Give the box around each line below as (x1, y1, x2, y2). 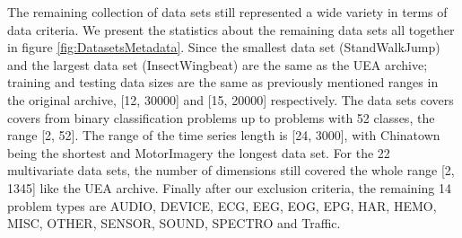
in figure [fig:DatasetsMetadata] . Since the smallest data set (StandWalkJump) (7, 38, 440, 57)
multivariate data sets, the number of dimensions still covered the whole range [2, (7, 161, 455, 180)
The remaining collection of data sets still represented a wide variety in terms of (7, 3, 448, 21)
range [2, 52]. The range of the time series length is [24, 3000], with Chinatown (7, 126, 440, 145)
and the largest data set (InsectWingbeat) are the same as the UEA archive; (7, 55, 428, 74)
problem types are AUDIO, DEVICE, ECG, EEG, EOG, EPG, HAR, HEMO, (7, 196, 437, 215)
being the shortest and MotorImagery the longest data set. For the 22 (7, 143, 390, 162)
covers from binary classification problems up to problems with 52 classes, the (7, 108, 435, 127)
